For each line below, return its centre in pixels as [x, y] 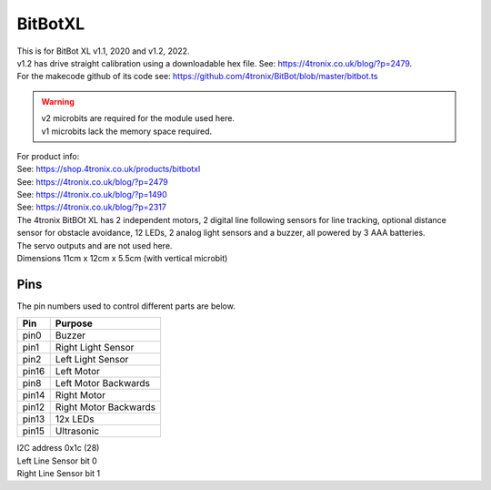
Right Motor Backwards [105, 407]
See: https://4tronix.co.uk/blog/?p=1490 [92, 195]
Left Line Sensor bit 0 [57, 461]
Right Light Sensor [95, 348]
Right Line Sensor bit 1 [59, 474]
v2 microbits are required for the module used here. [138, 118]
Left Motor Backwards [102, 383]
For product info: [48, 156]
